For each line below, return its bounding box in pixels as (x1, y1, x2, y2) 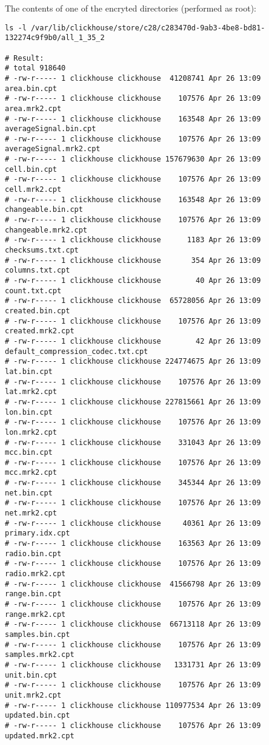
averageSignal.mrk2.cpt (5, 145, 101, 154)
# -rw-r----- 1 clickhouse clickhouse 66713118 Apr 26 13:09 (5, 620, 261, 629)
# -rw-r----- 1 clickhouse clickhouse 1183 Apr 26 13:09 (5, 236, 261, 245)
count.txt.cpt (5, 286, 62, 295)
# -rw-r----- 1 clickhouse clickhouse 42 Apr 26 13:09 (5, 336, 261, 345)
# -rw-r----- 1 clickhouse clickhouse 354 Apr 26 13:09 (5, 256, 261, 265)
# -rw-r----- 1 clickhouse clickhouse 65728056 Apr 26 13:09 (5, 296, 261, 305)
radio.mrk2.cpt (5, 570, 66, 579)
